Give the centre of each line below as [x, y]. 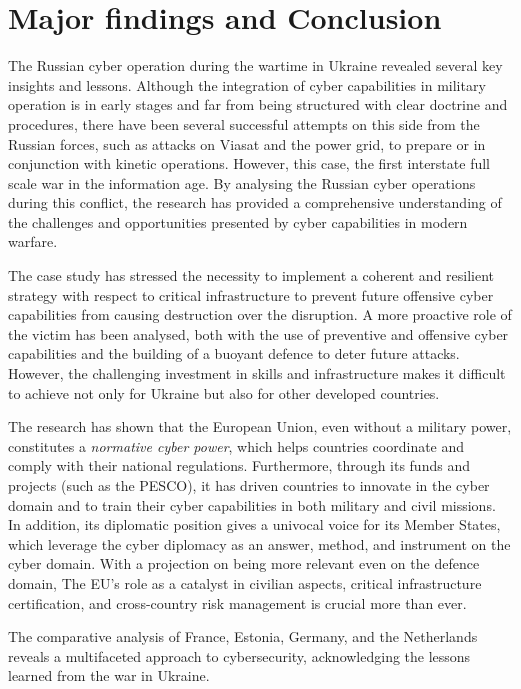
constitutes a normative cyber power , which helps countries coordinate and [236, 445]
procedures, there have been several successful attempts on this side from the [244, 123]
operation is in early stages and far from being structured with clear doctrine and [258, 104]
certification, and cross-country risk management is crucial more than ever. [237, 602]
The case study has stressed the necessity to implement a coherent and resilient [251, 275]
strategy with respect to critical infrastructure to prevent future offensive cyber [251, 294]
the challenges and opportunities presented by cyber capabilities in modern [238, 221]
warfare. [33, 241]
